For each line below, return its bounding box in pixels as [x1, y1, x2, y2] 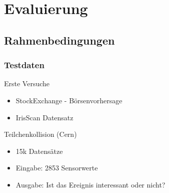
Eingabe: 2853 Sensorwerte [15, 162, 98, 173]
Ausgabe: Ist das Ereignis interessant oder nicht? [15, 179, 165, 189]
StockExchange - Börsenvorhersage [15, 95, 122, 105]
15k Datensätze [15, 145, 63, 156]
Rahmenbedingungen [4, 32, 115, 48]
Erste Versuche [4, 78, 50, 89]
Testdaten [4, 59, 44, 71]
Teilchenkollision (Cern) [4, 129, 77, 139]
